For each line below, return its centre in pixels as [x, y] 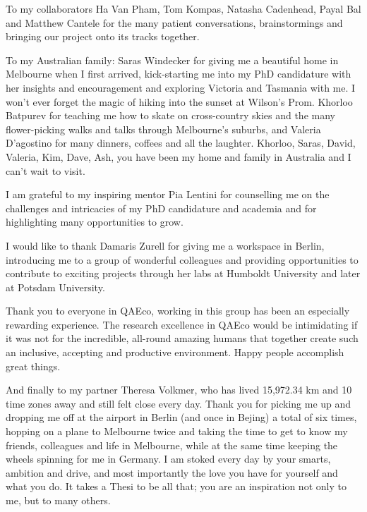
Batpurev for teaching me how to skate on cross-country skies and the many [170, 115]
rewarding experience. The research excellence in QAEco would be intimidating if [182, 324]
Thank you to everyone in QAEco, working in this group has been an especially [178, 311]
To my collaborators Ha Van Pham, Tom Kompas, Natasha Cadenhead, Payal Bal [183, 8]
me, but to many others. [58, 500]
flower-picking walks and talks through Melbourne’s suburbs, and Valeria [163, 129]
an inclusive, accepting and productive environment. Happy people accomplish [175, 352]
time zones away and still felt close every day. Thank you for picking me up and [179, 403]
